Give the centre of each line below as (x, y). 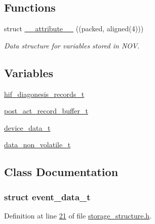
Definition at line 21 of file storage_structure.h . (78, 215)
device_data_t (27, 127)
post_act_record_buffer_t (46, 111)
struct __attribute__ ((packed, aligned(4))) (74, 29)
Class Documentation (61, 172)
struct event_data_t (47, 197)
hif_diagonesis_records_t (44, 94)
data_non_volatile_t (37, 145)
